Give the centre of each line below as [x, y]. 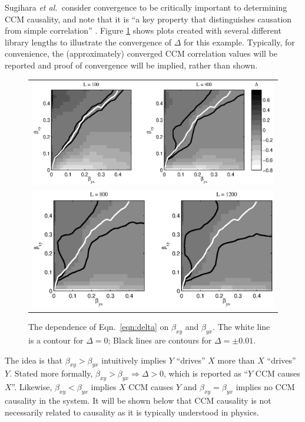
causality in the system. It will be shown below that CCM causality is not [138, 400]
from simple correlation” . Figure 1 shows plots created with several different [143, 30]
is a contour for [56, 340]
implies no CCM [265, 387]
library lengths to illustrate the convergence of [88, 42]
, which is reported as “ [206, 373]
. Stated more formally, [51, 373]
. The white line [241, 327]
